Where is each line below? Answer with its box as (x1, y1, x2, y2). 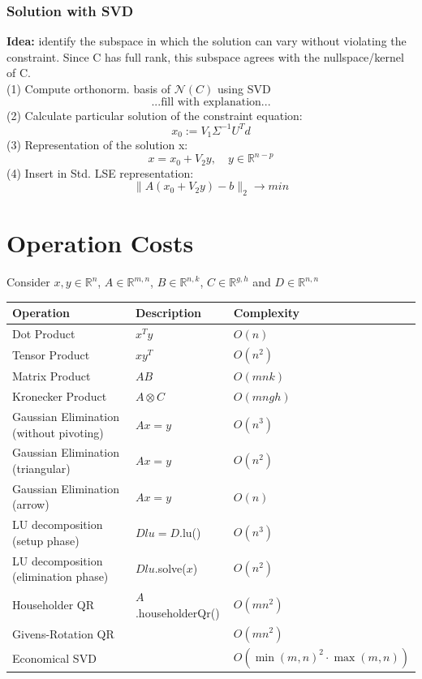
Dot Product (12, 325, 75, 342)
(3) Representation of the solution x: (6, 136, 188, 153)
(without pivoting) (12, 423, 104, 440)
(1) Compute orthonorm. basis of (6, 80, 171, 97)
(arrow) (12, 496, 50, 513)
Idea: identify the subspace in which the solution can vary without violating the (6, 32, 407, 49)
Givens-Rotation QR (12, 625, 114, 642)
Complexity (233, 304, 300, 321)
